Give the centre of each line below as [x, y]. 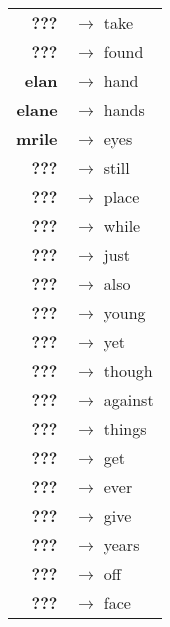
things [125, 428]
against [128, 399]
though [128, 370]
